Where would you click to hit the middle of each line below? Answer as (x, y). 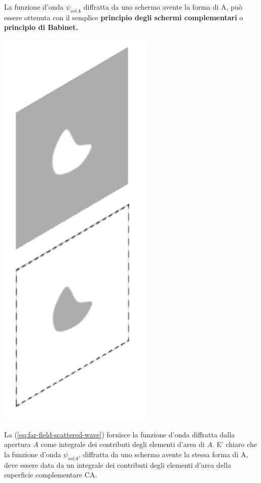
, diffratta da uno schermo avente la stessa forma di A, (163, 454)
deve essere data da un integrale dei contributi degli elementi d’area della (118, 464)
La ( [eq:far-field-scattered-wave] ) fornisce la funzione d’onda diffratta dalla (120, 434)
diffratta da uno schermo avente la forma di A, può (163, 7)
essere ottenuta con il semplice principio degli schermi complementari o (124, 17)
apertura (17, 444)
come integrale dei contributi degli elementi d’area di (123, 444)
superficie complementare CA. (51, 475)
